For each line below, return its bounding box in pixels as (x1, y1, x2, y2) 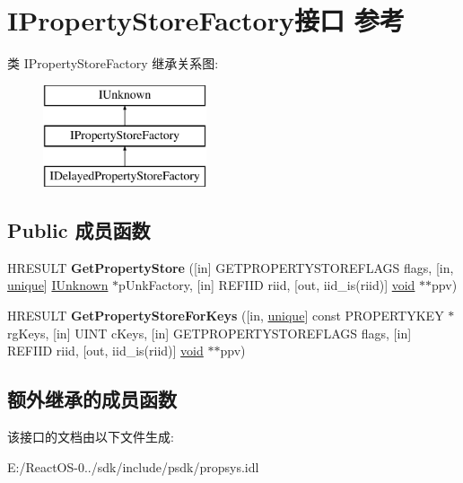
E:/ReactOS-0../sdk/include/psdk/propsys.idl (7, 457, 259, 476)
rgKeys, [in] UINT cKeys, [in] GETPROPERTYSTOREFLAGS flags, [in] (7, 323, 412, 342)
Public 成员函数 (7, 216, 151, 244)
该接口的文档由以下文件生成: (7, 427, 174, 446)
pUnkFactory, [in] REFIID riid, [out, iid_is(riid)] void (118, 276, 415, 294)
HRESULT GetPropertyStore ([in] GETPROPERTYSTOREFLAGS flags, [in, (7, 258, 454, 277)
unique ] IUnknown (7, 276, 109, 294)
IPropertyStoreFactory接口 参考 (7, 2, 405, 39)
